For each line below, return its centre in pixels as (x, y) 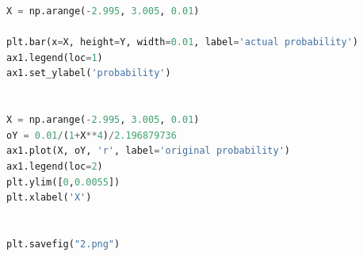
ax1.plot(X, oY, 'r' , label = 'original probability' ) (148, 151)
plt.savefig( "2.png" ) (63, 244)
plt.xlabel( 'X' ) (49, 198)
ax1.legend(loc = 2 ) (55, 166)
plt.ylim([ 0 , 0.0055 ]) (63, 182)
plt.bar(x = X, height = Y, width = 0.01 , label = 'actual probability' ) (182, 42)
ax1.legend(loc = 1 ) (55, 57)
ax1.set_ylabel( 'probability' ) (89, 73)
